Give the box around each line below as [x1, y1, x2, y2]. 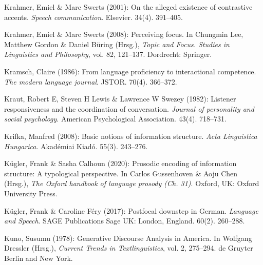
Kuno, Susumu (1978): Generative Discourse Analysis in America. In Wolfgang [4, 232, 252, 243]
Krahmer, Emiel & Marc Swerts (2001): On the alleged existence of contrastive [4, 2, 253, 12]
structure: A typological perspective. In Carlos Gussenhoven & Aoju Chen [4, 168, 238, 178]
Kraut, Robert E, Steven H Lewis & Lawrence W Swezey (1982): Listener [4, 93, 236, 104]
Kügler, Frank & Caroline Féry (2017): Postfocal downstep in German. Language [4, 205, 258, 216]
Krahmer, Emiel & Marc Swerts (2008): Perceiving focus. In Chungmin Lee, [4, 29, 243, 39]
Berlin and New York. [4, 252, 73, 263]
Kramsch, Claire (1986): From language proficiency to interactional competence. [4, 66, 256, 76]
